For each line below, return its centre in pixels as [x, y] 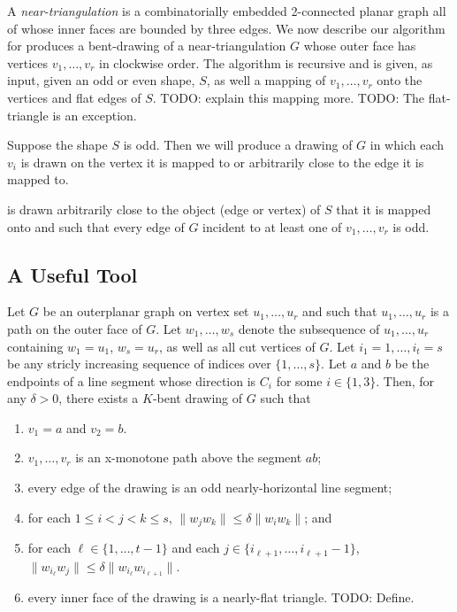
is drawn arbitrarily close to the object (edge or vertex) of [164, 209]
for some [299, 380]
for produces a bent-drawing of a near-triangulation [147, 46]
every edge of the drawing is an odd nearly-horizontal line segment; [210, 488]
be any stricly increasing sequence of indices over [139, 364]
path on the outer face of [75, 328]
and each [196, 548]
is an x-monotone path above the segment [189, 457]
